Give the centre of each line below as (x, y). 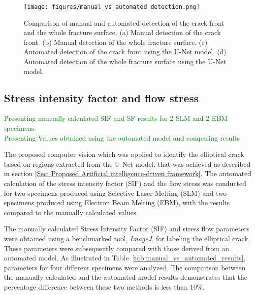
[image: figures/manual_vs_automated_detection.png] (112, 7)
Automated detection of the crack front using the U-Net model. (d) (125, 52)
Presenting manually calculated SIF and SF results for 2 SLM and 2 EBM (116, 118)
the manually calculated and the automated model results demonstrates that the (126, 277)
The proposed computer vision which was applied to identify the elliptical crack (124, 154)
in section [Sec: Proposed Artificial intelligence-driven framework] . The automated (128, 173)
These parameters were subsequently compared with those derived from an (117, 248)
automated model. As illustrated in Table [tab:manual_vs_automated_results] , (125, 258)
